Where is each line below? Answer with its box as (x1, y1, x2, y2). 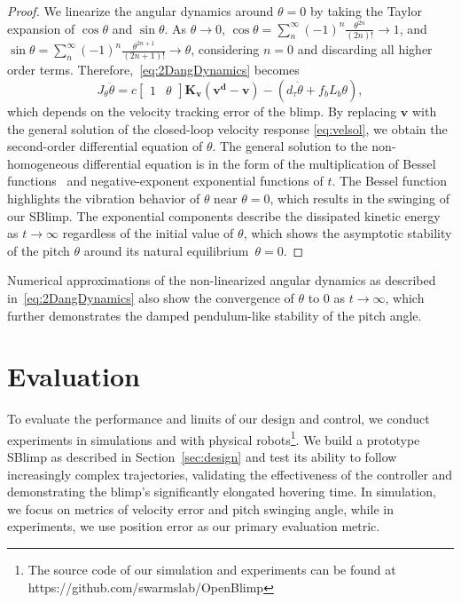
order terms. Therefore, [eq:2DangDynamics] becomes (7, 60, 300, 79)
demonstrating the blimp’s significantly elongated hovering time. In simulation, (7, 482, 436, 501)
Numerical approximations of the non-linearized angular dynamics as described (7, 271, 436, 290)
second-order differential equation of (7, 137, 203, 155)
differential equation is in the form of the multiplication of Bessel (82, 154, 436, 172)
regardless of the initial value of (62, 224, 234, 242)
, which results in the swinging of (270, 188, 449, 207)
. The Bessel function (332, 171, 448, 190)
